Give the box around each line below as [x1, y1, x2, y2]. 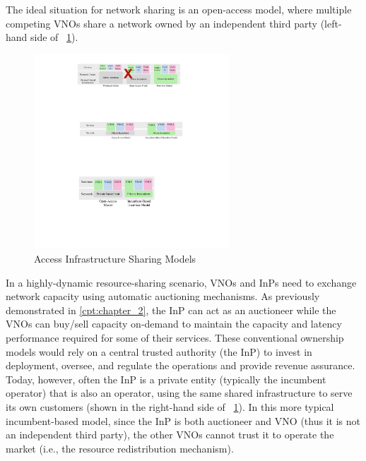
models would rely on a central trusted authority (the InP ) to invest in [6, 344, 312, 359]
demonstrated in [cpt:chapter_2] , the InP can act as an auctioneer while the [6, 302, 336, 317]
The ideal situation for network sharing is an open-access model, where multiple [6, 2, 352, 16]
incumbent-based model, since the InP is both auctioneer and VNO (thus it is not [6, 413, 360, 428]
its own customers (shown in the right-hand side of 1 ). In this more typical [6, 399, 334, 414]
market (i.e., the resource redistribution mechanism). [6, 441, 234, 455]
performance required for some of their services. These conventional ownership [6, 330, 344, 345]
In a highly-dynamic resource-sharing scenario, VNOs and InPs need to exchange [6, 275, 357, 289]
